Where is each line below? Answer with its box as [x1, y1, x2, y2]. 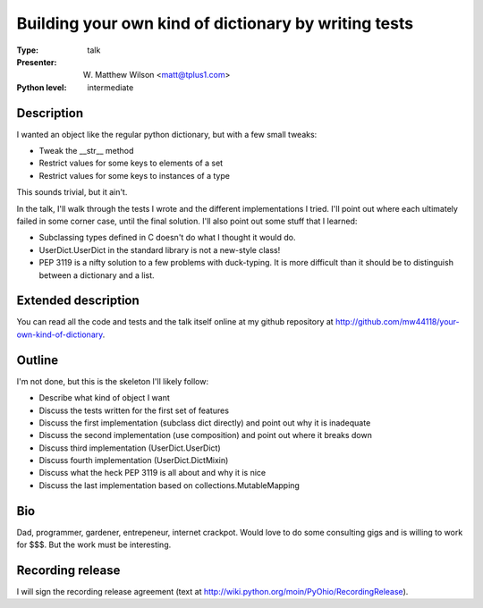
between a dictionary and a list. [38, 269, 156, 281]
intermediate [87, 81, 134, 93]
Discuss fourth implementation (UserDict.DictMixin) [38, 455, 229, 466]
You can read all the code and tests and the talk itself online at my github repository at [16, 317, 335, 327]
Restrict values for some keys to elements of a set [38, 157, 224, 169]
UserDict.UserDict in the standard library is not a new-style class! [38, 244, 281, 255]
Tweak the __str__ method [38, 146, 134, 156]
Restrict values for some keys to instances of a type [38, 170, 230, 181]
